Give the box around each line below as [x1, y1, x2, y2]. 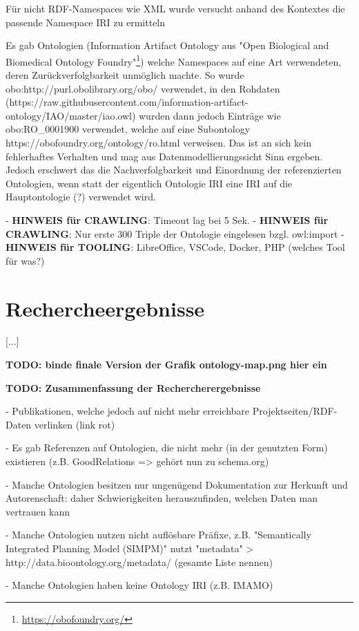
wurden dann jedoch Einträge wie [139, 108, 281, 122]
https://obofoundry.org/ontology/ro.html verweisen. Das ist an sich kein [6, 135, 311, 149]
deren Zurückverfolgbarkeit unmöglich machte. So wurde [6, 68, 244, 82]
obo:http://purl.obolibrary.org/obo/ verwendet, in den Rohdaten [6, 81, 280, 95]
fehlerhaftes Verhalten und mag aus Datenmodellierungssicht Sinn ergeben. [6, 149, 323, 163]
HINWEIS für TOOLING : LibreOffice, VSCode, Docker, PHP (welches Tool [6, 240, 345, 254]
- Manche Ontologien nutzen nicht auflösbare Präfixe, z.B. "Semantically [6, 527, 311, 542]
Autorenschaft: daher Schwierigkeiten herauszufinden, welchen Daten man [6, 491, 318, 505]
